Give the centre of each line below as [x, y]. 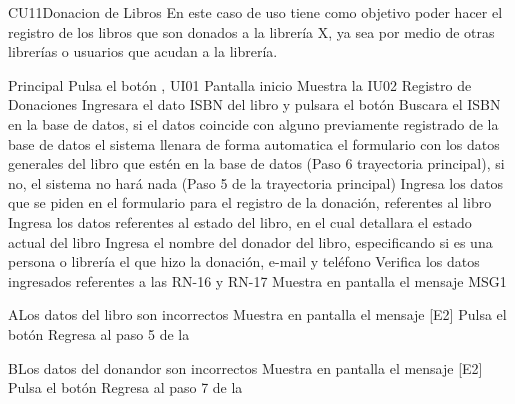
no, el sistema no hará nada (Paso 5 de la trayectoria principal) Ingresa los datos [256, 182]
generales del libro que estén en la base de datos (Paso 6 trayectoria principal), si [256, 163]
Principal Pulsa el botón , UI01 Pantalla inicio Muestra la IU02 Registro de [240, 84]
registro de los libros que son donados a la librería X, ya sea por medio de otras [251, 31]
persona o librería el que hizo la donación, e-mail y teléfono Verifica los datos [244, 261]
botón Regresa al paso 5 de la [99, 333]
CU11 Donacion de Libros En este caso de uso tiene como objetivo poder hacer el [255, 12]
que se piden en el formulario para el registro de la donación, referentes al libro [250, 202]
